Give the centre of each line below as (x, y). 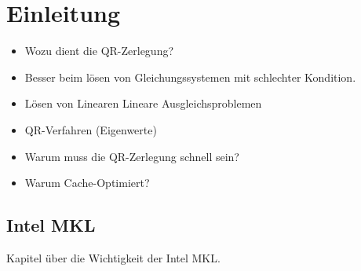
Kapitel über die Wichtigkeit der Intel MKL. (113, 257)
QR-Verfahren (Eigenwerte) (91, 129)
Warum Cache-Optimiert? (87, 183)
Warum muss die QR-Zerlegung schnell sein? (132, 156)
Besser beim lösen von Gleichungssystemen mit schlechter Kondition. (190, 77)
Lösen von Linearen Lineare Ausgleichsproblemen (143, 103)
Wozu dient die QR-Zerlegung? (99, 51)
